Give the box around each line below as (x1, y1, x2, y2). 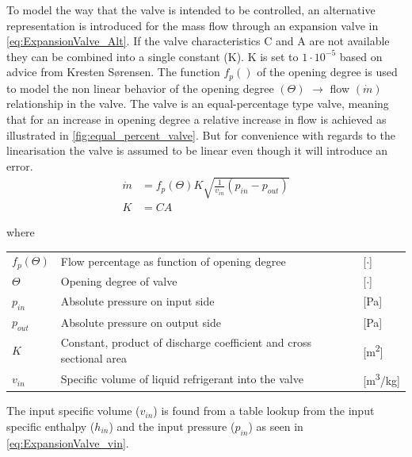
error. (6, 157, 33, 174)
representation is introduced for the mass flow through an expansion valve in (6, 17, 379, 33)
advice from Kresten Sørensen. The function (6, 63, 220, 80)
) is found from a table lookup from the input (153, 402, 375, 419)
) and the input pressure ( (109, 417, 235, 434)
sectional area (60, 349, 128, 366)
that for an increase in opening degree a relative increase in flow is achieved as (6, 111, 387, 128)
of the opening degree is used (257, 63, 398, 80)
